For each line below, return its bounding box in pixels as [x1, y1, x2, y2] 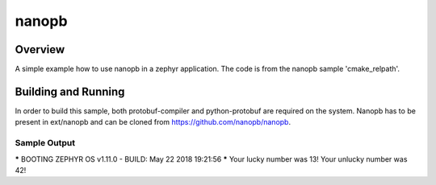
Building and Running [15, 84, 125, 98]
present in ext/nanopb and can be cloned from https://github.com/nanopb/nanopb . [15, 117, 291, 127]
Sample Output [15, 138, 76, 149]
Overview [15, 43, 65, 56]
